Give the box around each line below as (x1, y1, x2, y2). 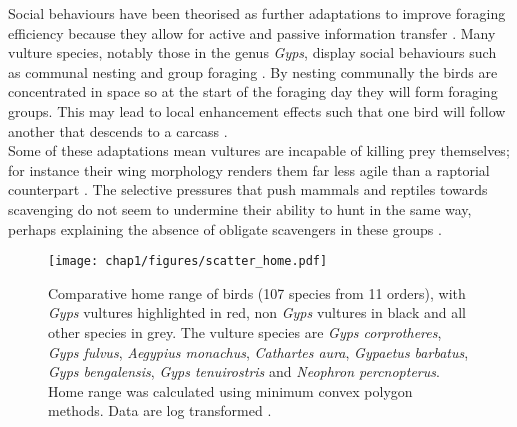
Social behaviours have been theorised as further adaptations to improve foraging (8, 3, 506, 23)
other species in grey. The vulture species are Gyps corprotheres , (48, 321, 442, 342)
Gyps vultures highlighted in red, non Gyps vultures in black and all (48, 302, 467, 323)
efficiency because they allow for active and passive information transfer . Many (8, 22, 496, 43)
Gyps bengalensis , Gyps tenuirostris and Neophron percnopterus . (48, 361, 440, 382)
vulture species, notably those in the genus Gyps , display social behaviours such (8, 42, 497, 63)
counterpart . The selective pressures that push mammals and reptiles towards (8, 179, 488, 200)
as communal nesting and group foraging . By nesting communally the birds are (8, 61, 498, 82)
